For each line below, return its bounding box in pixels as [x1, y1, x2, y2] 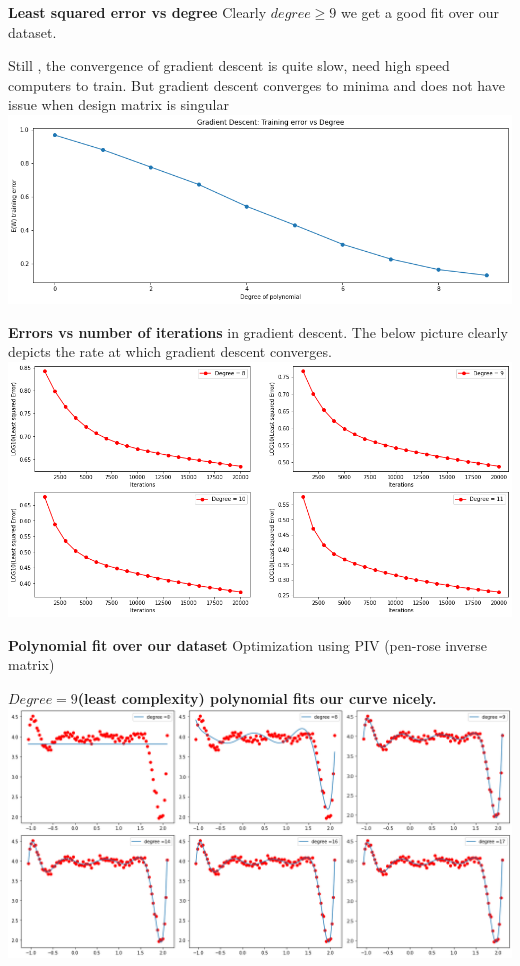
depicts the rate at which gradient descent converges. [8, 341, 332, 362]
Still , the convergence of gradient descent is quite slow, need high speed [8, 55, 450, 76]
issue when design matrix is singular [8, 94, 229, 115]
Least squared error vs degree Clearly [8, 2, 267, 22]
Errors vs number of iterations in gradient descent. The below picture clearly [8, 321, 508, 342]
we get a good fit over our [341, 2, 499, 22]
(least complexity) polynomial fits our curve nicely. [77, 687, 437, 708]
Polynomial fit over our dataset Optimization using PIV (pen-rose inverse [8, 634, 488, 655]
